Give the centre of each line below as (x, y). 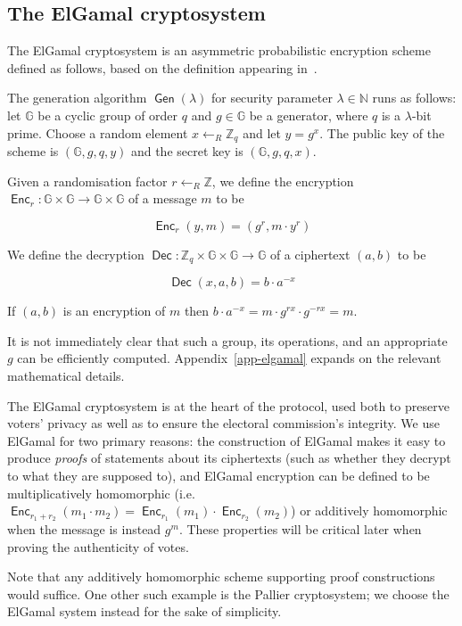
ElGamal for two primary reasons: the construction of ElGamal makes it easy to (227, 440)
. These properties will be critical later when (300, 529)
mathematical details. (66, 376)
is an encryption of (114, 311)
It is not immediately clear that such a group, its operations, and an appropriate (227, 340)
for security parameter (272, 98)
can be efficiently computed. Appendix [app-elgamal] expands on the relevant (229, 358)
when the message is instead (84, 529)
